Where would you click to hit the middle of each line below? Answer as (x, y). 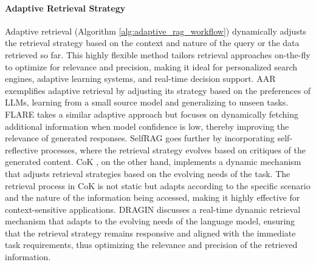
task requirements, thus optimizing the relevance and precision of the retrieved (151, 245)
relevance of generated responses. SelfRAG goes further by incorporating (140, 138)
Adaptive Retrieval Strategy (65, 8)
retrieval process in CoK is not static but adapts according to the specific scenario (158, 185)
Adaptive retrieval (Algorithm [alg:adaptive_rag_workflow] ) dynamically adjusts (156, 31)
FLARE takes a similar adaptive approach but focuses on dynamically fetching (152, 114)
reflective (22, 149)
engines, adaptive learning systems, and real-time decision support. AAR (140, 79)
